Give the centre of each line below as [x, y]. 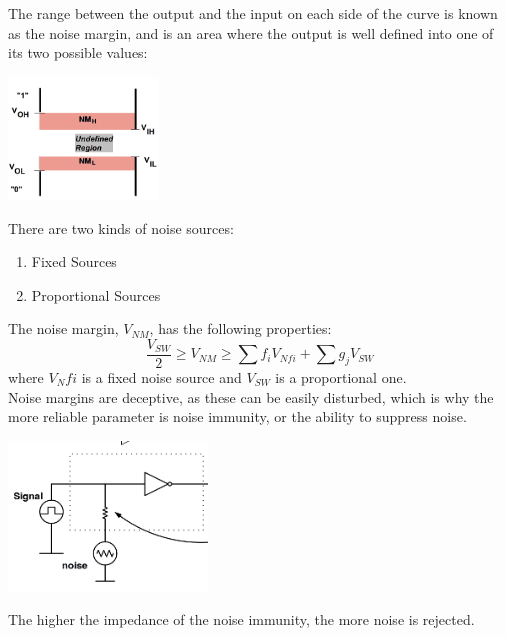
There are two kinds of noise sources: [121, 227]
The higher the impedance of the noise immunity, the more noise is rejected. [241, 619]
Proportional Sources [96, 294]
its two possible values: [78, 52]
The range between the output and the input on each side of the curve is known [253, 13]
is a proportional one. [341, 376]
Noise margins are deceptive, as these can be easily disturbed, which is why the [251, 396]
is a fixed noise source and [161, 376]
